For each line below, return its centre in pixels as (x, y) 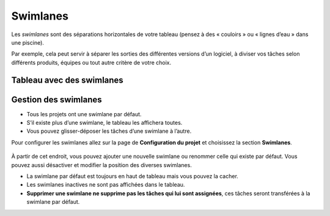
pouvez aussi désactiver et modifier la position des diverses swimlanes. (101, 165)
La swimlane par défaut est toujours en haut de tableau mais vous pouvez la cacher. (132, 176)
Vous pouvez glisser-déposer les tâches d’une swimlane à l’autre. (109, 131)
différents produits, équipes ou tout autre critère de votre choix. (91, 62)
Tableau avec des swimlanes (67, 80)
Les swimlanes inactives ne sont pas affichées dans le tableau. (106, 185)
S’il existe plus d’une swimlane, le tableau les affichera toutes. (105, 123)
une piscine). (28, 42)
